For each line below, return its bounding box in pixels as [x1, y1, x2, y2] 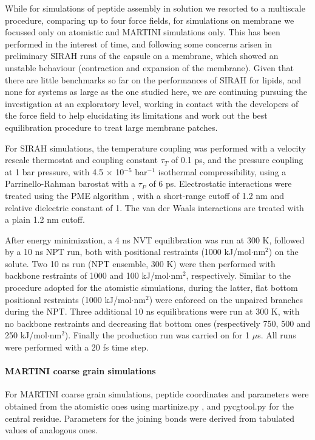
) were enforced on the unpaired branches [149, 293, 303, 306]
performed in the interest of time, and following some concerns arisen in [5, 37, 272, 50]
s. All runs [257, 329, 296, 341]
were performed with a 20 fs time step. [5, 341, 149, 354]
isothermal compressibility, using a [158, 165, 286, 178]
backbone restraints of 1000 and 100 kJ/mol [5, 269, 169, 282]
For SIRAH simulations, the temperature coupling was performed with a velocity [5, 141, 306, 154]
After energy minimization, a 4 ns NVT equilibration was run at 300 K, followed [5, 233, 305, 246]
